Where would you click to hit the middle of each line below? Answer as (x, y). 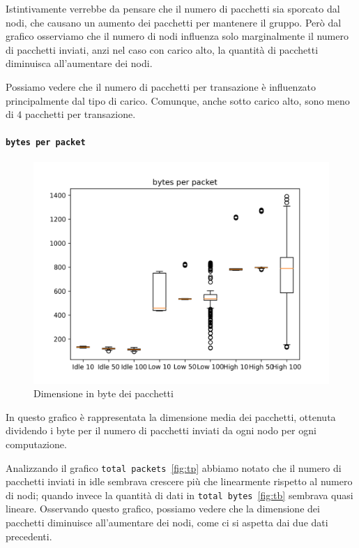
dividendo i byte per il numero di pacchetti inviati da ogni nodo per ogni (161, 430)
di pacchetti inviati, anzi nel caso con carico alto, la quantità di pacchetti (162, 49)
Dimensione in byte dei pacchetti (104, 393)
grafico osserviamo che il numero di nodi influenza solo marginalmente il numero (177, 36)
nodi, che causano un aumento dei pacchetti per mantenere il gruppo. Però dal (174, 22)
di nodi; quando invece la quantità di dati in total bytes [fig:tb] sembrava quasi (179, 495)
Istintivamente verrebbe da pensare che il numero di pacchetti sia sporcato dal (173, 8)
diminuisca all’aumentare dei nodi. (79, 63)
